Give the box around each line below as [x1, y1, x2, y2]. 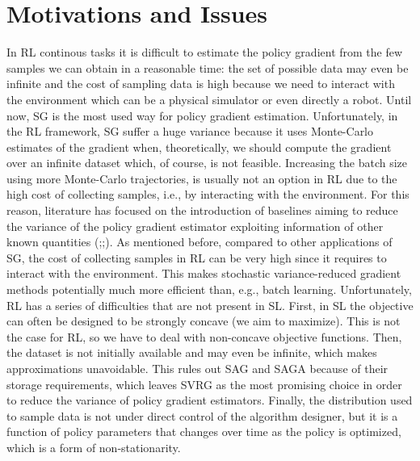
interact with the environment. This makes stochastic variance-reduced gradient [6, 265, 401, 282]
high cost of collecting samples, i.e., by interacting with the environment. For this [6, 186, 409, 203]
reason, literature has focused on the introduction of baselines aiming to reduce [6, 202, 398, 219]
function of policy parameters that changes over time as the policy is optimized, [6, 423, 401, 440]
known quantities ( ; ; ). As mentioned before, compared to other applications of [6, 233, 393, 250]
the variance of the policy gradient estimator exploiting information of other [6, 217, 384, 234]
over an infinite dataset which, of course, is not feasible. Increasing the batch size [6, 154, 407, 171]
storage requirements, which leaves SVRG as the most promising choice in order [6, 375, 402, 392]
